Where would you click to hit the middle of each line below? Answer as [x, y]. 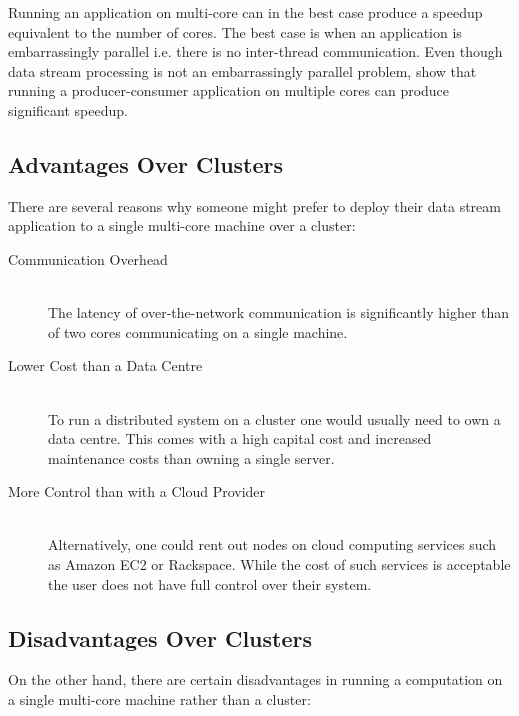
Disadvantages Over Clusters [160, 637]
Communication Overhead [88, 258]
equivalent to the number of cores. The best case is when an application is [235, 31]
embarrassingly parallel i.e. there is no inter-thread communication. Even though [255, 51]
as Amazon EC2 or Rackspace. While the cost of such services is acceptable [279, 564]
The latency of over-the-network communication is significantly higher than [279, 312]
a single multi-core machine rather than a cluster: [159, 699]
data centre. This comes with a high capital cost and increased [240, 438]
